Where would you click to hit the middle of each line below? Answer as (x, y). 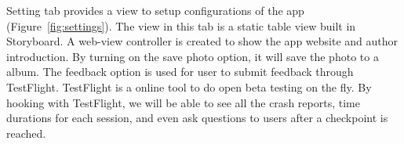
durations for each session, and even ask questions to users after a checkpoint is (197, 118)
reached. (26, 133)
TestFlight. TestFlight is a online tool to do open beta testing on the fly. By (189, 86)
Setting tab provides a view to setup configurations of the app (155, 10)
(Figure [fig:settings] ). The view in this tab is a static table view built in (181, 25)
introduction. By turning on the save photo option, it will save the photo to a (193, 56)
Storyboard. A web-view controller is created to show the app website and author (202, 41)
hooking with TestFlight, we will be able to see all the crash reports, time (183, 102)
